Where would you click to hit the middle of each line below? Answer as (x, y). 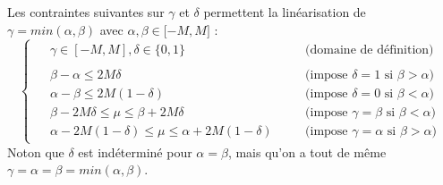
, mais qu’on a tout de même (307, 151)
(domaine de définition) (370, 50)
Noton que (36, 151)
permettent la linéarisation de (285, 12)
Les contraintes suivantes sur (86, 12)
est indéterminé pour (135, 151)
